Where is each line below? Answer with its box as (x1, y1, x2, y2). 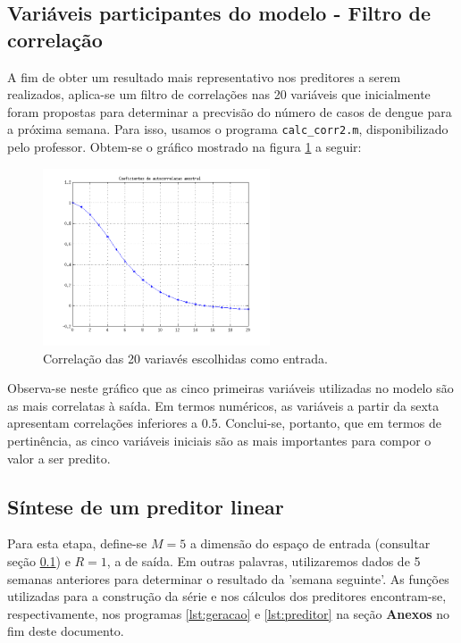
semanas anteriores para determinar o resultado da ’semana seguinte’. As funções (7, 569, 449, 588)
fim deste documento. (7, 622, 124, 640)
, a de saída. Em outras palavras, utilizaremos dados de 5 (106, 552, 421, 570)
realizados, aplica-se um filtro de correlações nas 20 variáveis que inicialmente (7, 85, 431, 104)
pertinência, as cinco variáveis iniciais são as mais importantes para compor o (7, 431, 432, 450)
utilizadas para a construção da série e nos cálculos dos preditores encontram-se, (7, 587, 447, 605)
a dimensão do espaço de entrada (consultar (189, 534, 431, 553)
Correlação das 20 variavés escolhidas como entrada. (43, 348, 328, 367)
